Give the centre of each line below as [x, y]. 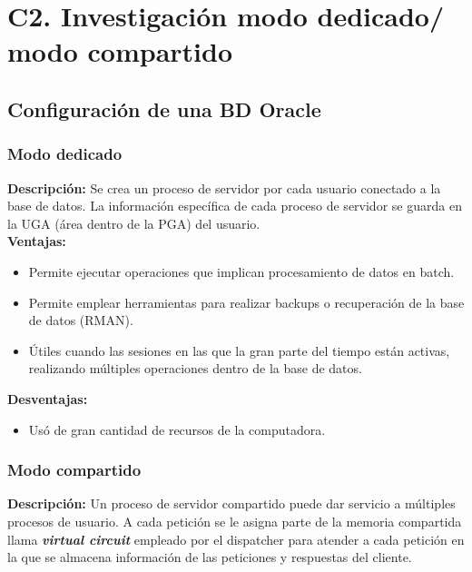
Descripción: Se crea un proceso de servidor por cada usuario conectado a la [224, 187]
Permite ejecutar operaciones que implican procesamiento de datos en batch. [241, 271]
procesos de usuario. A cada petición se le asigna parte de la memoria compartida [235, 521]
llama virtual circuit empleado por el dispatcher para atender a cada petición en [236, 539]
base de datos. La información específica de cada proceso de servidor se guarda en [235, 206]
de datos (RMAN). [81, 320]
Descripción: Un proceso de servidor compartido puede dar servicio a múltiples [231, 503]
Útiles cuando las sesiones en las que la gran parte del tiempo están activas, [239, 350]
